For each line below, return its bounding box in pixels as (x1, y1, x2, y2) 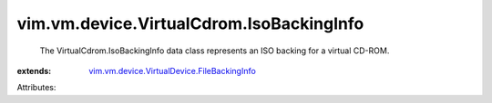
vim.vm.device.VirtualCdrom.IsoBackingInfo (16, 14, 364, 33)
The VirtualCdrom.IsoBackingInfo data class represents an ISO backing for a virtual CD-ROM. (39, 45, 390, 56)
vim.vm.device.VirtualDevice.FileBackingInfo (88, 65, 257, 76)
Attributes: (16, 82, 56, 93)
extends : (16, 65, 52, 76)
